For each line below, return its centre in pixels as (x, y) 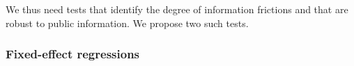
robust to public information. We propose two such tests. (127, 23)
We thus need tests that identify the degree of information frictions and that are (177, 9)
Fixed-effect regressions (73, 54)
